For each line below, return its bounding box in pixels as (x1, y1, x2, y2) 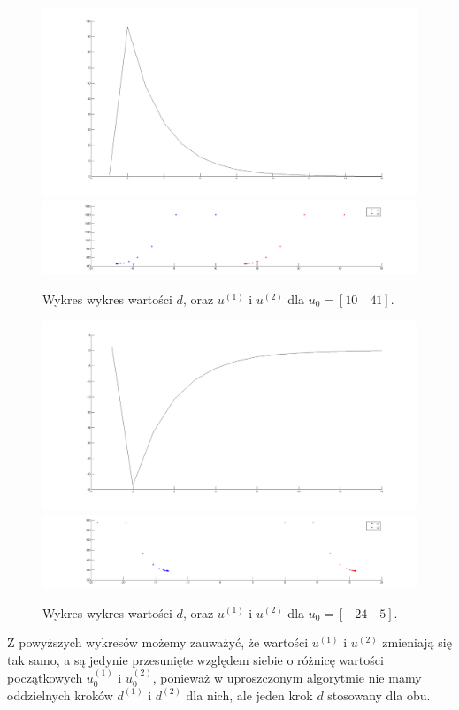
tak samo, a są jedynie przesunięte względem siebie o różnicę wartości (7, 650, 384, 668)
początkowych (7, 668, 83, 687)
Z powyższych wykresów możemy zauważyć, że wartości (7, 633, 309, 652)
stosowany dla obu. (327, 685, 431, 704)
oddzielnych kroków (7, 685, 113, 704)
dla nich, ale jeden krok (186, 685, 313, 704)
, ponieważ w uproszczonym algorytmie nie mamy (152, 668, 422, 687)
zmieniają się (382, 633, 452, 652)
